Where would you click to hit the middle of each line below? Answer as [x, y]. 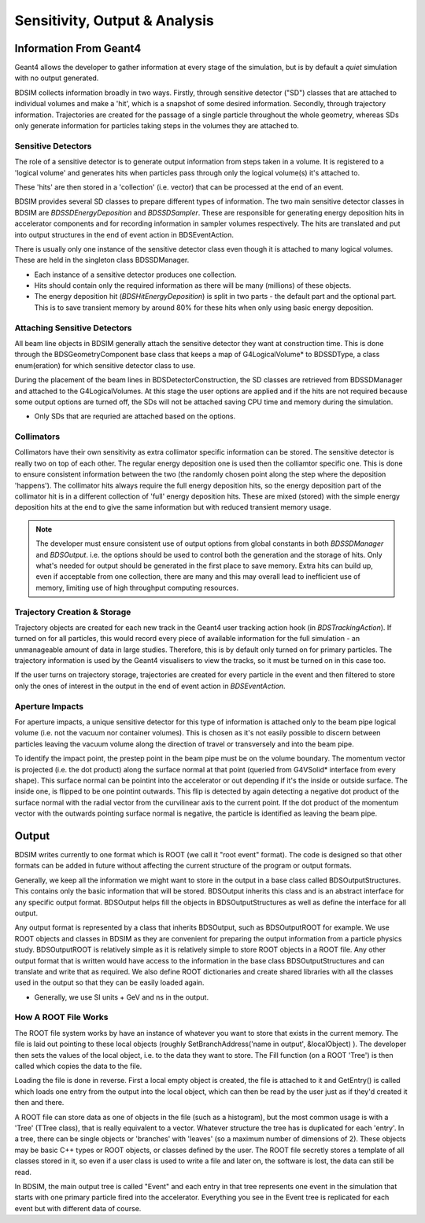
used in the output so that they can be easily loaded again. [109, 982]
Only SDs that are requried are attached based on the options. [135, 416]
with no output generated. [57, 78]
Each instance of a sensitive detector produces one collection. [135, 274]
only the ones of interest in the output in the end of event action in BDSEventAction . [150, 686]
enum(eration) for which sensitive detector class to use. [105, 365]
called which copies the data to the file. [78, 1066]
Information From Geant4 [78, 48]
